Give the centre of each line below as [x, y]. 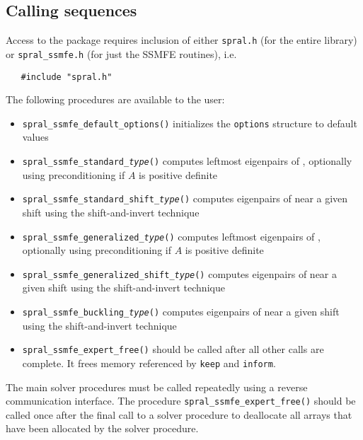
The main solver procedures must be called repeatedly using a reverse [157, 387]
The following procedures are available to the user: [115, 99]
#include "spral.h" [67, 77]
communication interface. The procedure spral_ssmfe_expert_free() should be [181, 401]
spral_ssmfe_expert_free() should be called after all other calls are [173, 349]
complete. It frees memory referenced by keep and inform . [149, 363]
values [35, 137]
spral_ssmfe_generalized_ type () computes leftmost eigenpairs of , [171, 236]
